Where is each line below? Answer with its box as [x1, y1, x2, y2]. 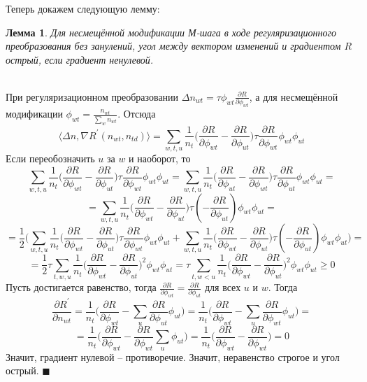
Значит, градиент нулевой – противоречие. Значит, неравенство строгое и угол [6, 349, 340, 364]
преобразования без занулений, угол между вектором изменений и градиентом [6, 38, 341, 53]
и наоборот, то [129, 151, 191, 166]
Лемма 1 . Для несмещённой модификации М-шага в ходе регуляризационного [6, 24, 336, 39]
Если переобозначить [6, 151, 95, 166]
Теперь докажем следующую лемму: [6, 1, 160, 15]
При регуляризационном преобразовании [6, 89, 179, 104]
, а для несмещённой [249, 89, 338, 104]
